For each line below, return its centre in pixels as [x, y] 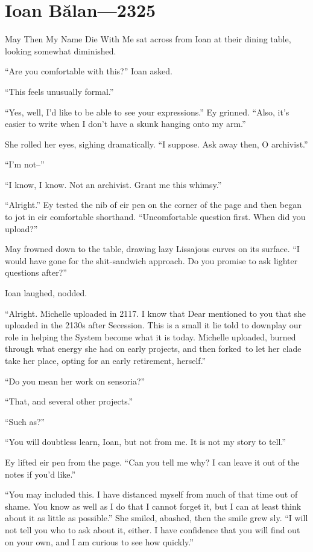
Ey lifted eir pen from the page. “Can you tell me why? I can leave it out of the [152, 462]
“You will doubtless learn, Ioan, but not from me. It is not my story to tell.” [145, 442]
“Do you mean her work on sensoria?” [75, 381]
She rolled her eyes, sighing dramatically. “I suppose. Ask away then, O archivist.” [156, 144]
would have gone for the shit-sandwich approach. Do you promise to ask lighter [151, 260]
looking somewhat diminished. [61, 50]
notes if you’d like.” [40, 474]
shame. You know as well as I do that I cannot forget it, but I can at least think [153, 506]
